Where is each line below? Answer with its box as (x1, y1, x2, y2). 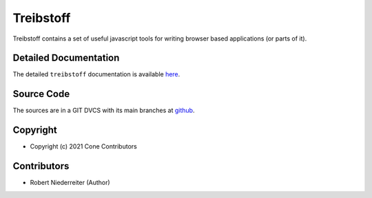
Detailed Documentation (12, 52, 120, 64)
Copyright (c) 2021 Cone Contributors (30, 142, 137, 151)
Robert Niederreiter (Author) (30, 179, 110, 187)
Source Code (12, 88, 70, 100)
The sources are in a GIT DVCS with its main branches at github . (12, 107, 195, 115)
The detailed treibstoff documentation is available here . (12, 70, 180, 78)
